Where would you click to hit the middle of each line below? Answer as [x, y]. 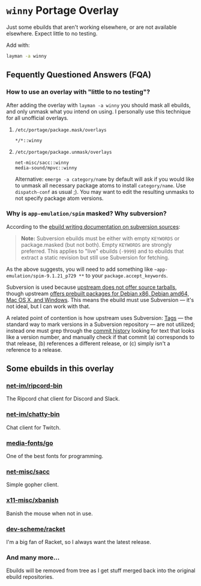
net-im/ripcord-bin [34, 386]
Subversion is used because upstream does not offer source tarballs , [91, 287]
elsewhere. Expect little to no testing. [52, 33]
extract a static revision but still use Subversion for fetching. [95, 257]
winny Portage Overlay [62, 11]
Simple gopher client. [32, 485]
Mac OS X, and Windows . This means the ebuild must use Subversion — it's [100, 300]
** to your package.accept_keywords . [123, 275]
